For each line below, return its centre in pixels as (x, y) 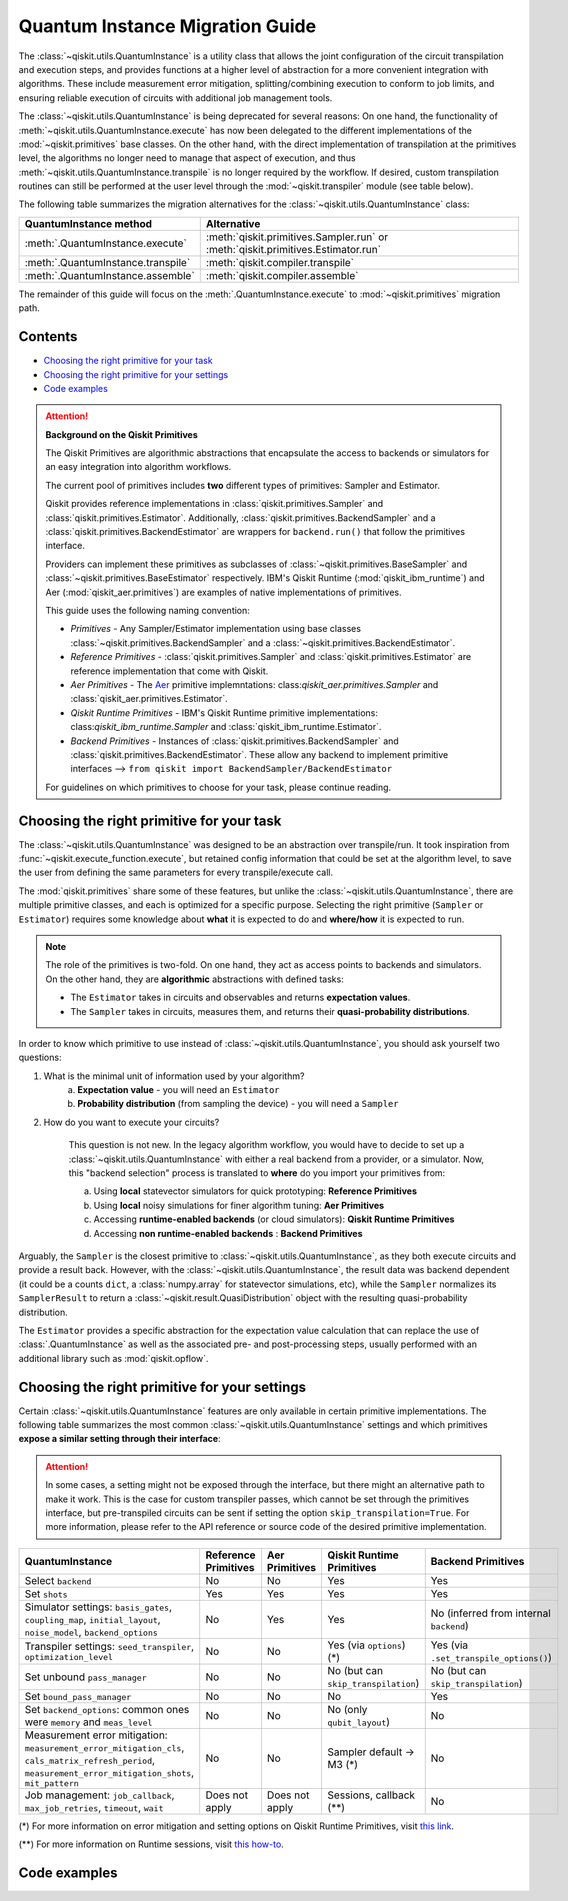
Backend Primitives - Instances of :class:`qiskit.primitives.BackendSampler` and (234, 741)
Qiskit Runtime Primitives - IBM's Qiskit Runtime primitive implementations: (224, 712)
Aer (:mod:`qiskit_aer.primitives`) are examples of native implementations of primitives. (223, 592)
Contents (48, 336)
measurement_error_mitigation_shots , (109, 1772)
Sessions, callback (371, 1795)
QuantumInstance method (88, 223)
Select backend (58, 1580)
